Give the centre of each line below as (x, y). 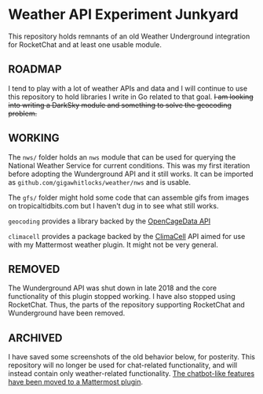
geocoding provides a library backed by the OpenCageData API (110, 221)
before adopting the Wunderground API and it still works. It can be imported (131, 174)
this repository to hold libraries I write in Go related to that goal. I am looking (131, 97)
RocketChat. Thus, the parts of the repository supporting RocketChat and (126, 305)
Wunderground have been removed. (67, 313)
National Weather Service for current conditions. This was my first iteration (129, 165)
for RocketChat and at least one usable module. (85, 44)
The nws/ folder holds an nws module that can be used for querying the (122, 157)
